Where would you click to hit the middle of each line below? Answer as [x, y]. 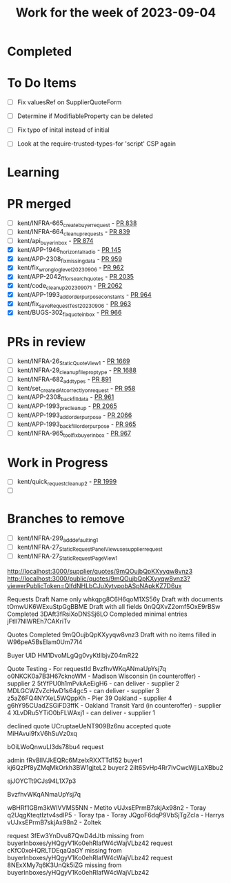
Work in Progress [58, 462]
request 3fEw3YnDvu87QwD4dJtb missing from [76, 835]
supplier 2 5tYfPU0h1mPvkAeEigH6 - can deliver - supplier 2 [93, 683]
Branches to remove [66, 519]
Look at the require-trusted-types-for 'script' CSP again [97, 144]
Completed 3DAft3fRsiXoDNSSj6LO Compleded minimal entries [97, 614]
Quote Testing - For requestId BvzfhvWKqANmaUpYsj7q [87, 668]
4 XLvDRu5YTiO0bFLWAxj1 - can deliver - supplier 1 [81, 712]
